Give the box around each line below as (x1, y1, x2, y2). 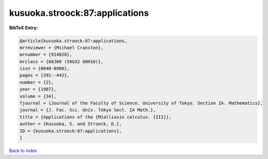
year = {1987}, (19, 87, 57, 92)
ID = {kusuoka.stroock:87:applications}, (19, 128, 122, 134)
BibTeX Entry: (9, 25, 38, 31)
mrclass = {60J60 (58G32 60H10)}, (19, 58, 104, 64)
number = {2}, (19, 79, 54, 85)
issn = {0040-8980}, (19, 66, 69, 71)
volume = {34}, (19, 93, 57, 99)
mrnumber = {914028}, (19, 52, 72, 57)
